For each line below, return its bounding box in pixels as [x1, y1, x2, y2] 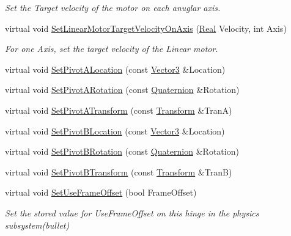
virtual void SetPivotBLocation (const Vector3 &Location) [5, 124, 225, 137]
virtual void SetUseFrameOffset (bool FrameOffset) [5, 186, 197, 199]
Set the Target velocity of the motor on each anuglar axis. [5, 1, 221, 13]
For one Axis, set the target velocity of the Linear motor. [5, 42, 218, 55]
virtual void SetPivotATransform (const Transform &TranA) [5, 103, 232, 116]
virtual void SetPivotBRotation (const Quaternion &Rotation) [5, 145, 239, 158]
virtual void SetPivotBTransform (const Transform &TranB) [5, 165, 232, 178]
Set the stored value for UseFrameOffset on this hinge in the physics [5, 206, 259, 219]
